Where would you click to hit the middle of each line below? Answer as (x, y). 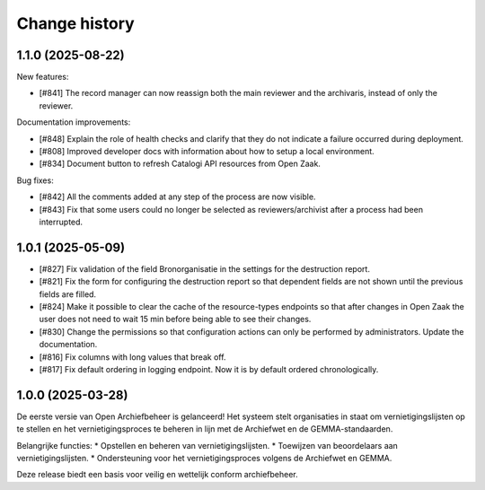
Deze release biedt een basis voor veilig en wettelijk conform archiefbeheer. (157, 475)
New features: (43, 77)
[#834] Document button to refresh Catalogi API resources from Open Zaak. (180, 164)
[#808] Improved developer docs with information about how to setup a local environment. (207, 152)
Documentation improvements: (74, 122)
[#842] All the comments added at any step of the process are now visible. (177, 197)
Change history (75, 23)
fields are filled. (68, 294)
